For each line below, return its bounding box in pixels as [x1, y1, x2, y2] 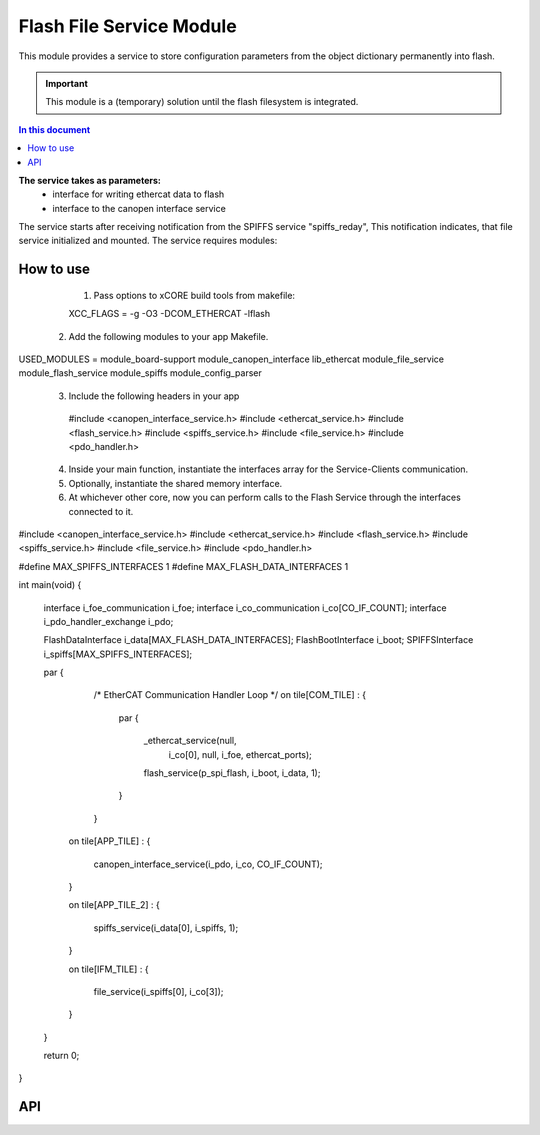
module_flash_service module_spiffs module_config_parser [18, 367, 262, 379]
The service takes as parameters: [18, 174, 162, 186]
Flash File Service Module [18, 15, 237, 37]
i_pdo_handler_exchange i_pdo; [43, 615, 174, 627]
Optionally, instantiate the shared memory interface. [68, 477, 283, 489]
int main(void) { [18, 579, 82, 591]
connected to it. [68, 505, 134, 517]
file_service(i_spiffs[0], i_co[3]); [93, 985, 224, 997]
